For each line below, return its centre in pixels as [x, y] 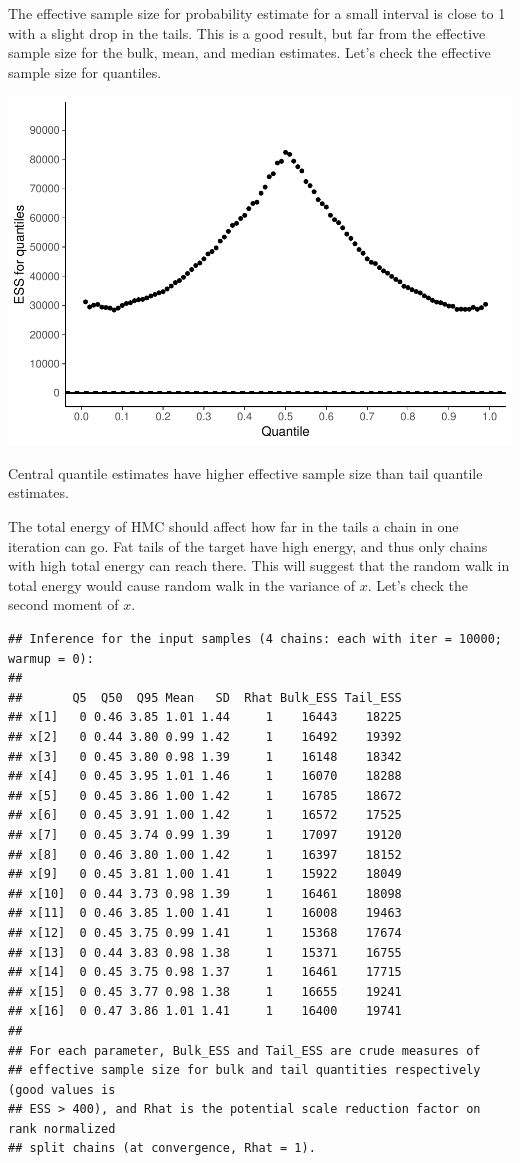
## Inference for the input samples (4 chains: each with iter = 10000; [255, 639]
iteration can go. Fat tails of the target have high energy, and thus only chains [248, 545]
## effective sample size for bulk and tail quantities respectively [244, 1070]
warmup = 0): [51, 658]
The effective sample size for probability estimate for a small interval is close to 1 [257, 13]
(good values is [62, 1089]
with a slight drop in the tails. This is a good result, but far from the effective [247, 32]
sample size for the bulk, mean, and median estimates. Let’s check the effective [249, 52]
